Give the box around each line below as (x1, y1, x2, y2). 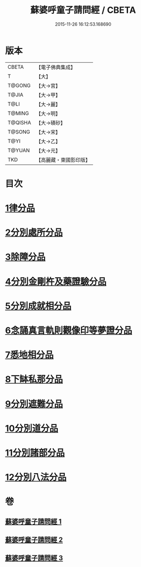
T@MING (7, 110, 29, 117)
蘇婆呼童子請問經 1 (5, 517, 62, 525)
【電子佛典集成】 (36, 64, 76, 71)
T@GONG (7, 82, 31, 89)
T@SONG (7, 128, 31, 135)
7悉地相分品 (5, 349, 54, 361)
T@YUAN (7, 147, 30, 154)
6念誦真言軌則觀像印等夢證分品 (5, 325, 133, 336)
